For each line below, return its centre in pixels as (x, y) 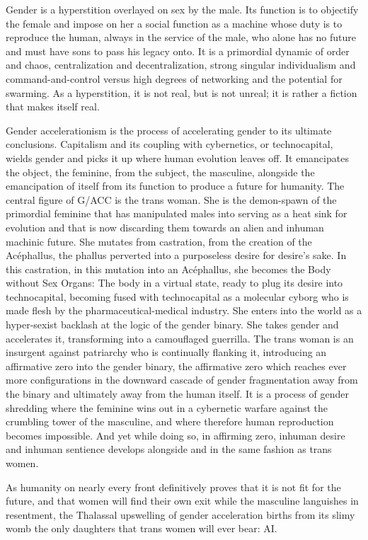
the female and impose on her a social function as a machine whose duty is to (174, 23)
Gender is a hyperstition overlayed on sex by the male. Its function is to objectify (182, 9)
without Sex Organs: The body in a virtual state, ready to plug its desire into (174, 283)
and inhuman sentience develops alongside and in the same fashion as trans (169, 449)
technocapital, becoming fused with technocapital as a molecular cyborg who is (177, 296)
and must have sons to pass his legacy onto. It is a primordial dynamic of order (178, 51)
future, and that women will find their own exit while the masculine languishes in (182, 501)
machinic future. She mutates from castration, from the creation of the (159, 241)
